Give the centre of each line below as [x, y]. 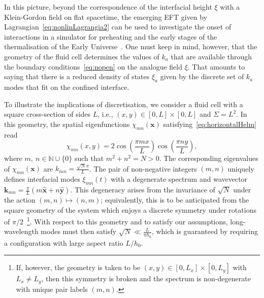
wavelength [21, 231]
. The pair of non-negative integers [143, 168]
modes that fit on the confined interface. [67, 87]
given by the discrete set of [202, 76]
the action [20, 200]
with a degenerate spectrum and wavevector [179, 179]
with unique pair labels [52, 289]
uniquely [241, 168]
